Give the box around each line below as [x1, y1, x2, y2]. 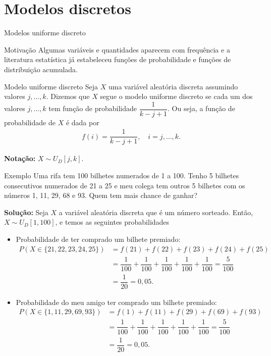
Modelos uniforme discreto [4, 27, 86, 38]
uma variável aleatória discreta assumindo [108, 81, 238, 91]
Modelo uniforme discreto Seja [4, 81, 98, 91]
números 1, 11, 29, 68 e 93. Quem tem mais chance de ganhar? [4, 190, 198, 200]
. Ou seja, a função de [168, 103, 235, 114]
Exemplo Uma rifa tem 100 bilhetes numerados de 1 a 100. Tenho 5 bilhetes [4, 170, 239, 181]
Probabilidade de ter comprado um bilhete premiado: [16, 234, 181, 244]
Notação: [4, 153, 36, 164]
